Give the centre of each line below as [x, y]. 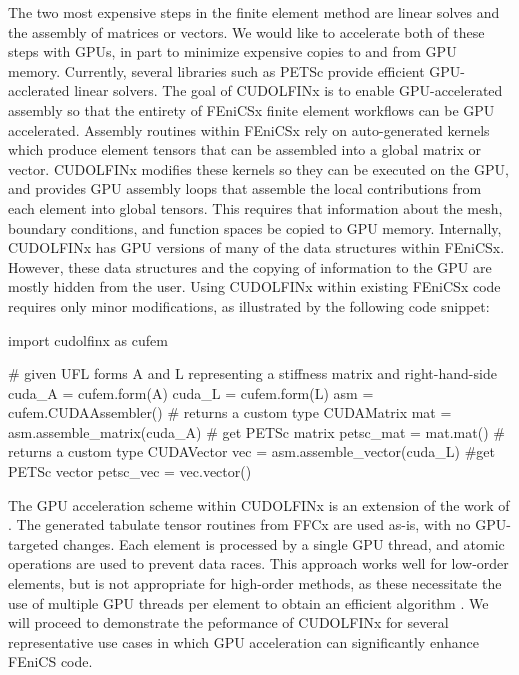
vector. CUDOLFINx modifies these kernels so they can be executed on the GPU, [258, 168]
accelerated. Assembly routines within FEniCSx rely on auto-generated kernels [249, 129]
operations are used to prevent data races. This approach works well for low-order [258, 563]
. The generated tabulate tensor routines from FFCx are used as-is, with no [239, 524]
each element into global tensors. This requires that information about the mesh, [255, 207]
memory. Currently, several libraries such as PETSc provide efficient [216, 70]
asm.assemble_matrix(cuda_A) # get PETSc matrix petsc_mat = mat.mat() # [256, 431]
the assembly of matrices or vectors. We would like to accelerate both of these [246, 31]
